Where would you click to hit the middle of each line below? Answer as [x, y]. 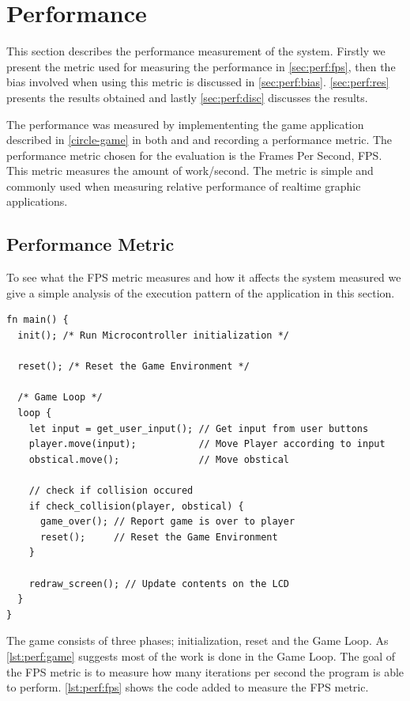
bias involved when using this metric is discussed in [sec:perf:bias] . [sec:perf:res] [198, 82]
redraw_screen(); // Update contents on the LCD [159, 584]
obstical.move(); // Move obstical [159, 459]
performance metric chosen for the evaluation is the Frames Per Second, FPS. [194, 155]
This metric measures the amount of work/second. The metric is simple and [190, 171]
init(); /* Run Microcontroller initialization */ [153, 336]
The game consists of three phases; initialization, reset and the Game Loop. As [197, 640]
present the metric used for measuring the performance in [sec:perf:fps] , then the [201, 66]
